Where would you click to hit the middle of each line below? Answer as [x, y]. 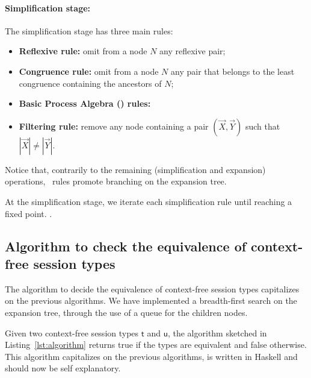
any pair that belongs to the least [233, 71]
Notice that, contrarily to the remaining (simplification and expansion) [135, 169]
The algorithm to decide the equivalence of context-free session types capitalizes [152, 288]
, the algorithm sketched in [217, 332]
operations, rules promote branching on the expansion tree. [116, 181]
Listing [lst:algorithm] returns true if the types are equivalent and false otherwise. [156, 345]
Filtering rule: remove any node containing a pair [114, 126]
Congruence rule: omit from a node [89, 71]
